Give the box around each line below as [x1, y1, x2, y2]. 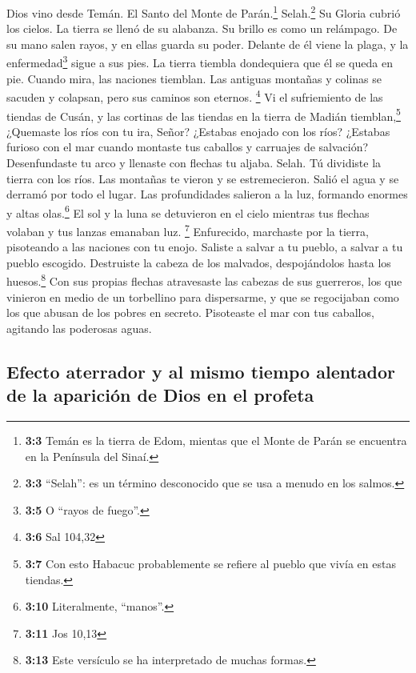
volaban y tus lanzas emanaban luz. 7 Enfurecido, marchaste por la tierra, [6, 221, 369, 239]
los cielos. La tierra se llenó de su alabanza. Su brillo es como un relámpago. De [6, 20, 398, 37]
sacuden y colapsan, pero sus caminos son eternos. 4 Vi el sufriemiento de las [6, 86, 383, 105]
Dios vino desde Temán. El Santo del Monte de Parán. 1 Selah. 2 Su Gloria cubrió [6, 2, 401, 21]
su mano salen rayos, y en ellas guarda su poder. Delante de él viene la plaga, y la [6, 35, 409, 52]
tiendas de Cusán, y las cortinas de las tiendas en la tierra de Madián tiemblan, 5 [6, 105, 401, 124]
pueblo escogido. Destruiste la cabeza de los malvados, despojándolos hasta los [6, 254, 391, 270]
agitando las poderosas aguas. [6, 319, 152, 336]
